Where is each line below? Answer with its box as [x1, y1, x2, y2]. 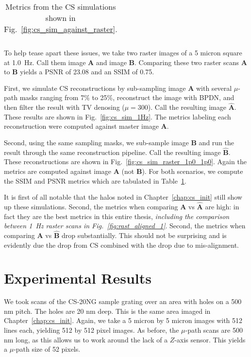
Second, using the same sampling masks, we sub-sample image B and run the [4, 137, 234, 147]
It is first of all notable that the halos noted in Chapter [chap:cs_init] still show [4, 192, 242, 202]
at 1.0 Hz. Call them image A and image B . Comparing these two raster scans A [4, 57, 247, 67]
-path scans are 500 [185, 325, 243, 335]
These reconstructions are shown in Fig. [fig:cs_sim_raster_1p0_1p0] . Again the [4, 156, 247, 167]
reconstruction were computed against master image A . [4, 121, 169, 131]
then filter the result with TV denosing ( [4, 102, 125, 112]
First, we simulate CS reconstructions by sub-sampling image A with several [4, 83, 232, 93]
